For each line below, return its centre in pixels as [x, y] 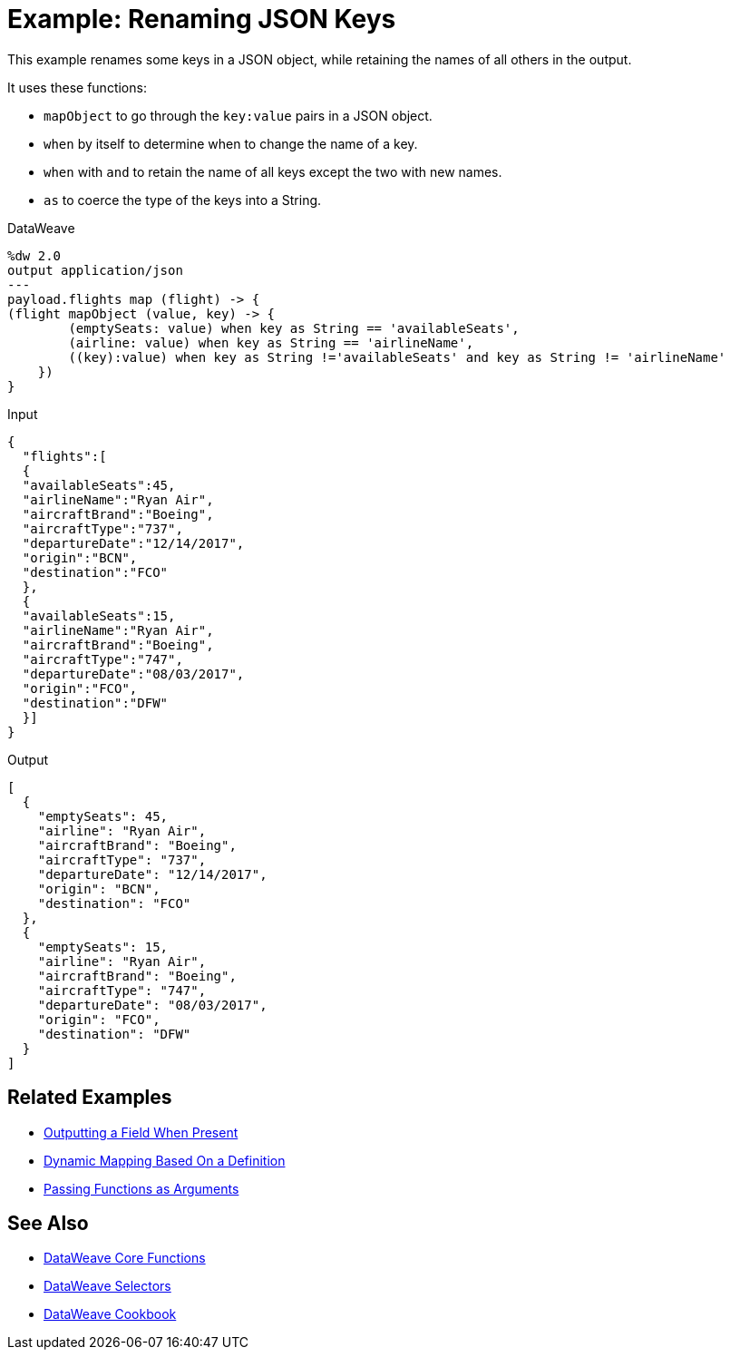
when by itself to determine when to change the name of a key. [231, 143]
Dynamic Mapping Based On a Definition [165, 1160]
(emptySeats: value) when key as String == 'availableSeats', [294, 328]
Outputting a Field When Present [141, 1132]
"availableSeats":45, [99, 485]
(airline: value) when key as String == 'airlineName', [271, 342]
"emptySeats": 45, [103, 816]
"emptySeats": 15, [103, 947]
